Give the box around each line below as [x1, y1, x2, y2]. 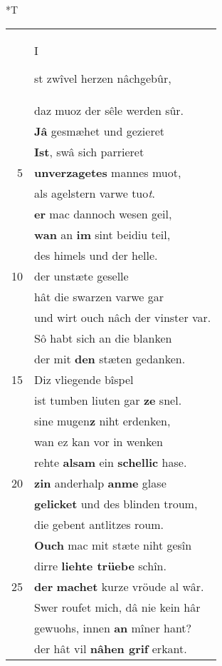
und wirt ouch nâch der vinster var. [34, 308, 211, 326]
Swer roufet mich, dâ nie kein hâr [34, 598, 201, 615]
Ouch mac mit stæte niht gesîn [34, 536, 192, 553]
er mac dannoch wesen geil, [34, 205, 172, 222]
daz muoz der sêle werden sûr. [34, 101, 184, 118]
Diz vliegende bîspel [34, 370, 134, 388]
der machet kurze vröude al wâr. [34, 577, 204, 595]
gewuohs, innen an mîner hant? [34, 619, 192, 636]
